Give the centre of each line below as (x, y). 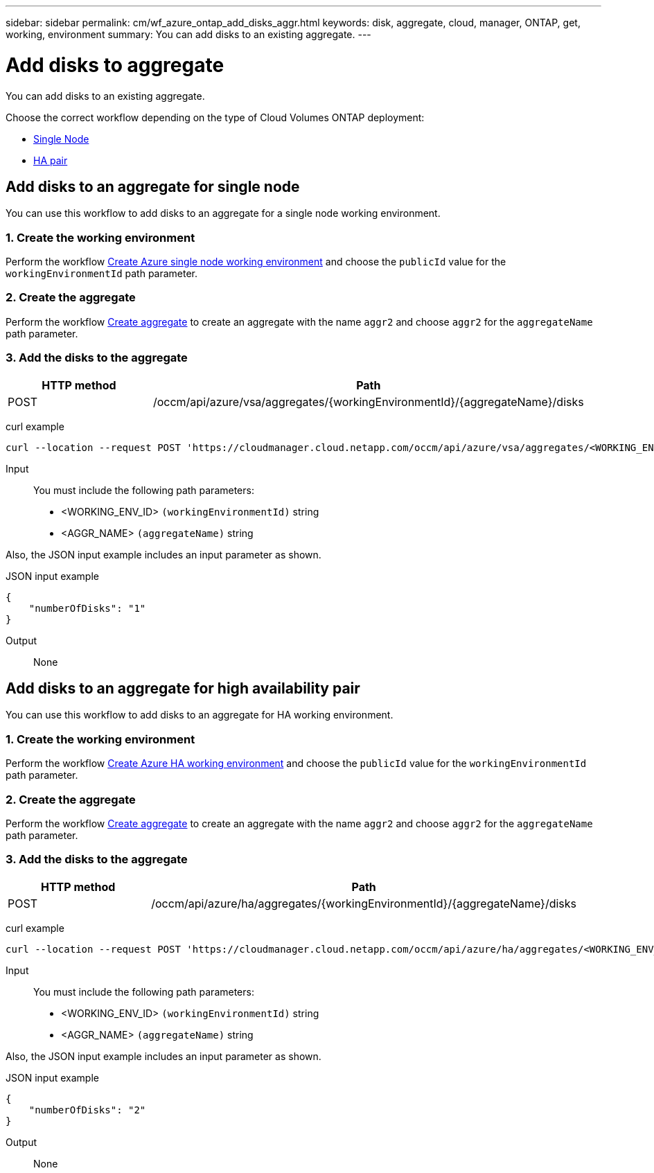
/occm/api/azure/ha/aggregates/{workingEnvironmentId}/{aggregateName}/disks (364, 903)
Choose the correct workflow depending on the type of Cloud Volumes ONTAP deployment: (215, 117)
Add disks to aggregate (115, 65)
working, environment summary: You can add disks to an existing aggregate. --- (188, 34)
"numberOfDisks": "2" (87, 1110)
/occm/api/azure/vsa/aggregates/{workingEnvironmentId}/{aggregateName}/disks (368, 402)
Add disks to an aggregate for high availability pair (183, 689)
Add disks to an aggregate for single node (153, 186)
